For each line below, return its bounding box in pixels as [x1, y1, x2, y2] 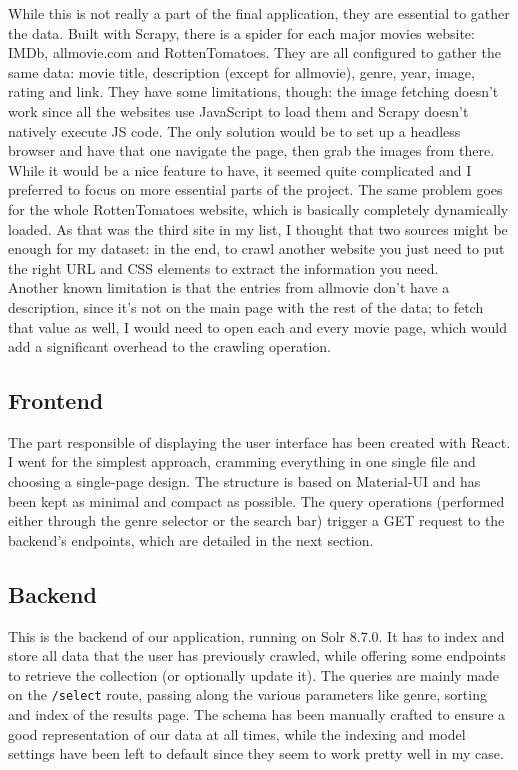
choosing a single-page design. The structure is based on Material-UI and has [8, 471, 481, 492]
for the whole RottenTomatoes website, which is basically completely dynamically [8, 198, 509, 219]
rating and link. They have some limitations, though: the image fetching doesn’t [8, 81, 499, 102]
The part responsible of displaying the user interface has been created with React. [8, 431, 511, 452]
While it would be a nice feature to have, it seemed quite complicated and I [8, 159, 472, 180]
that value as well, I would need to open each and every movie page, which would [8, 316, 508, 337]
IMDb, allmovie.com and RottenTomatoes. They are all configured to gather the [8, 42, 501, 63]
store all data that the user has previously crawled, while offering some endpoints [8, 645, 506, 666]
